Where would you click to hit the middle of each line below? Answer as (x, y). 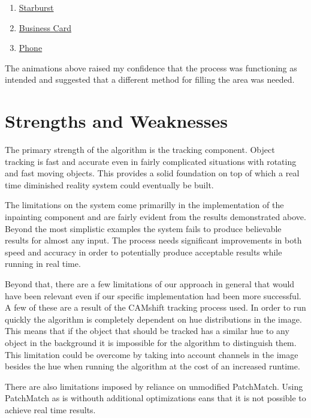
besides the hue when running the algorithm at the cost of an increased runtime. (153, 366)
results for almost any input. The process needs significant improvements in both (153, 240)
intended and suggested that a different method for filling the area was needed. (150, 79)
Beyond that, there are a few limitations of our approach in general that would (150, 284)
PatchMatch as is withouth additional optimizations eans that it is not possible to (155, 398)
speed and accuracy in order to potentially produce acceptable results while (144, 252)
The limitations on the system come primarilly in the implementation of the (144, 205)
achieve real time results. (50, 409)
